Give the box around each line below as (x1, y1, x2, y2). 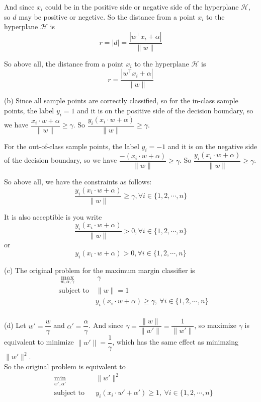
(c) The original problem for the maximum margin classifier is (4, 264, 195, 275)
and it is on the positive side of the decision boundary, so (77, 105, 253, 116)
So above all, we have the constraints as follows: (4, 176, 152, 187)
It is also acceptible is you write (4, 211, 102, 222)
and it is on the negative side (167, 141, 257, 151)
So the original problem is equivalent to (4, 361, 126, 371)
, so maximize (194, 320, 236, 330)
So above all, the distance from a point (4, 58, 124, 69)
